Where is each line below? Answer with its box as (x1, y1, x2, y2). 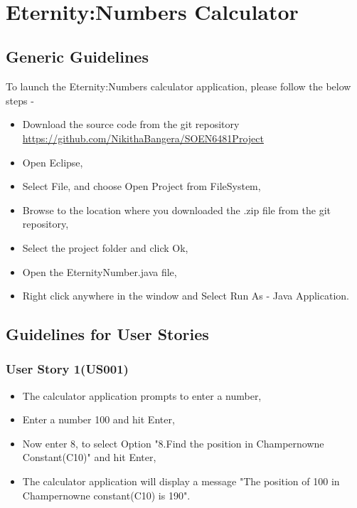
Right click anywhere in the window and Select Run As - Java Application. (22, 288, 349, 303)
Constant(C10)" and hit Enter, (22, 450, 156, 465)
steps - (6, 92, 34, 107)
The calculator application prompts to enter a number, (22, 388, 262, 403)
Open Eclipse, (22, 154, 83, 169)
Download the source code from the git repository (22, 117, 240, 132)
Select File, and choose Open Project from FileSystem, (22, 179, 261, 194)
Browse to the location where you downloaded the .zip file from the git (22, 202, 331, 217)
